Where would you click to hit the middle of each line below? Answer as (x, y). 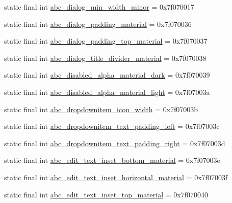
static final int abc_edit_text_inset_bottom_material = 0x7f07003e (112, 160)
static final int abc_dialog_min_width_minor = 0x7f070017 (99, 7)
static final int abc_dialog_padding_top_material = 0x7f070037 (106, 41)
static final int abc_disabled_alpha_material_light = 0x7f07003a (107, 92)
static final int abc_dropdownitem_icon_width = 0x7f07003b (101, 109)
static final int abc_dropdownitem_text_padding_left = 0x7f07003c (112, 126)
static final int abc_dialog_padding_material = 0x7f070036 (98, 24)
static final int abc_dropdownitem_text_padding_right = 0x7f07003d (115, 143)
